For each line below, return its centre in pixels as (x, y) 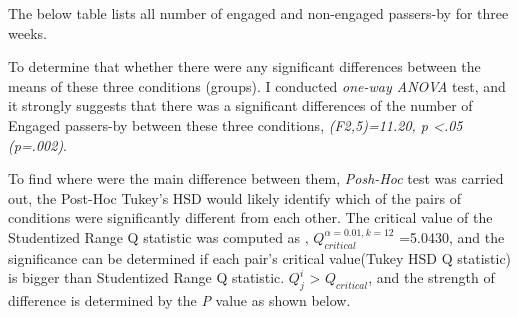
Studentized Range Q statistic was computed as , (158, 236)
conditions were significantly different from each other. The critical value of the (250, 217)
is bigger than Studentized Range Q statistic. (146, 277)
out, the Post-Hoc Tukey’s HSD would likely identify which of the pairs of (234, 197)
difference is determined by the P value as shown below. (179, 300)
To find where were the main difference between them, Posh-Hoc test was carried (256, 178)
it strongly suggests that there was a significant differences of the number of (240, 105)
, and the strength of (431, 277)
